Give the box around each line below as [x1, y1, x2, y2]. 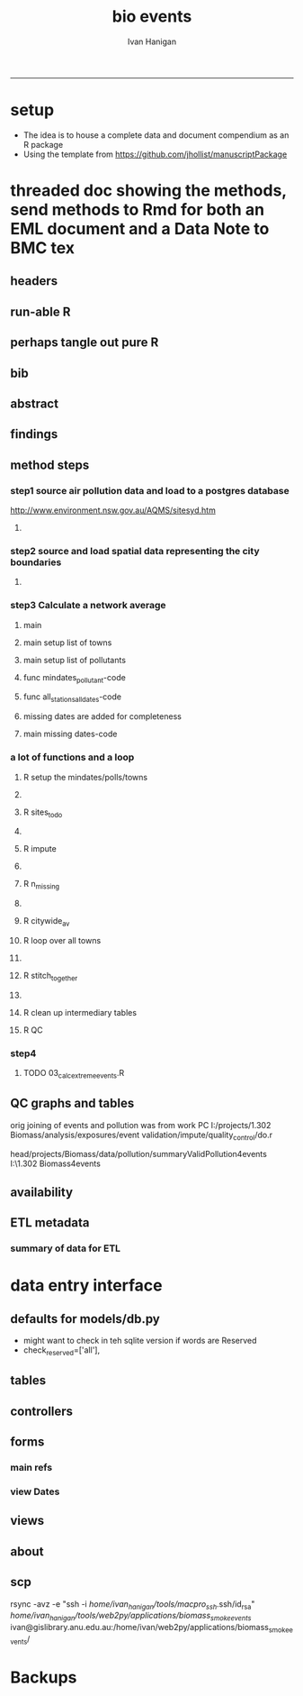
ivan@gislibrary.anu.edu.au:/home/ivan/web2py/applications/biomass [10, 1622, 269, 1633]
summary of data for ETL [10, 1242, 120, 1254]
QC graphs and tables [10, 1096, 135, 1111]
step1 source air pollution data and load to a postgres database [10, 484, 290, 497]
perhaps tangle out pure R [10, 335, 159, 351]
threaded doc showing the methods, [10, 180, 287, 201]
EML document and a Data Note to [10, 219, 270, 240]
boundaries [10, 556, 62, 569]
